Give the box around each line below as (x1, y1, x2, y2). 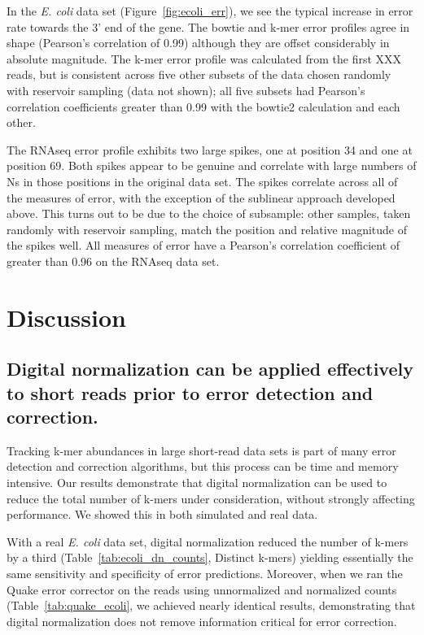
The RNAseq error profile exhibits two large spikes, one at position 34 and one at (7, 141, 413, 158)
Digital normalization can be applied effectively (7, 356, 413, 381)
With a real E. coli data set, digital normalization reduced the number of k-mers (7, 533, 409, 550)
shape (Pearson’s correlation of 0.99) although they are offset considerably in (7, 34, 390, 51)
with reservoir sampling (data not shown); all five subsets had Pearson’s (7, 81, 365, 98)
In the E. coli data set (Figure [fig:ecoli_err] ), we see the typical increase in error (7, 2, 413, 19)
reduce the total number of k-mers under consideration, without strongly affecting (7, 489, 415, 507)
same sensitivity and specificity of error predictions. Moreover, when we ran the (7, 565, 403, 582)
